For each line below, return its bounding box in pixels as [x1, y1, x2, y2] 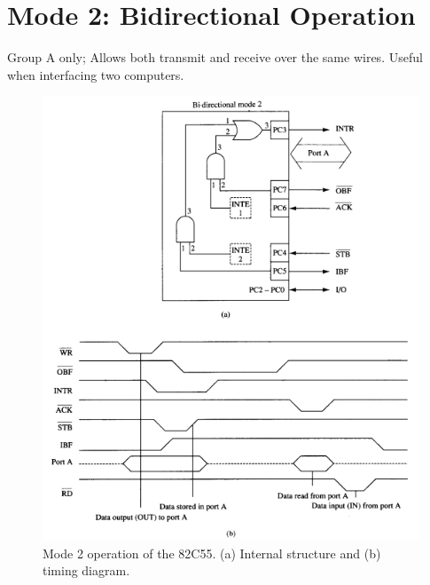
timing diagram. [43, 561, 130, 580]
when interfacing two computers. [7, 65, 184, 83]
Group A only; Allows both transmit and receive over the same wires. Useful [7, 48, 423, 67]
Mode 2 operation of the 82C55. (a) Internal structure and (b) [43, 543, 381, 562]
